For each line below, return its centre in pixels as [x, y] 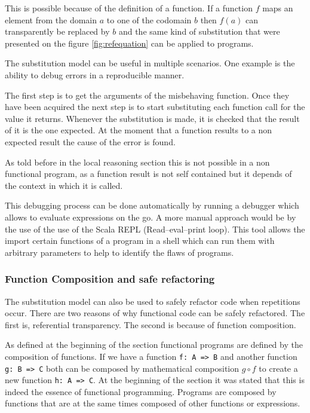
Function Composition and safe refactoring [110, 279]
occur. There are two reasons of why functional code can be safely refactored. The [155, 313]
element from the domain [51, 19]
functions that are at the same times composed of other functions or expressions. [153, 403]
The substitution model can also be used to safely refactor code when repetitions [153, 301]
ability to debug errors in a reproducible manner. [95, 74]
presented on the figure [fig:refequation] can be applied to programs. [129, 43]
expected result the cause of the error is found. [90, 141]
